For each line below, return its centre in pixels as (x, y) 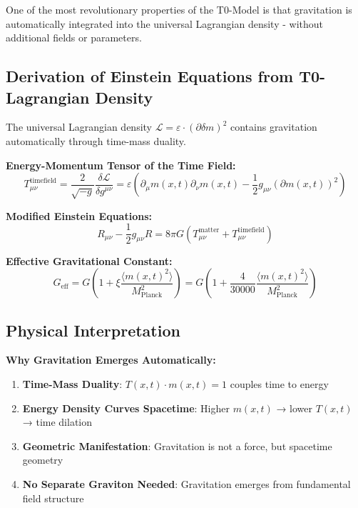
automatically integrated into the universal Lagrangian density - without (165, 23)
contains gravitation (273, 127)
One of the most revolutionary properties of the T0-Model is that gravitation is (179, 9)
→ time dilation (57, 422)
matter (209, 230)
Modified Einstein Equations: (79, 215)
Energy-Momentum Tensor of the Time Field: (121, 165)
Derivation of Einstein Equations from (150, 76)
